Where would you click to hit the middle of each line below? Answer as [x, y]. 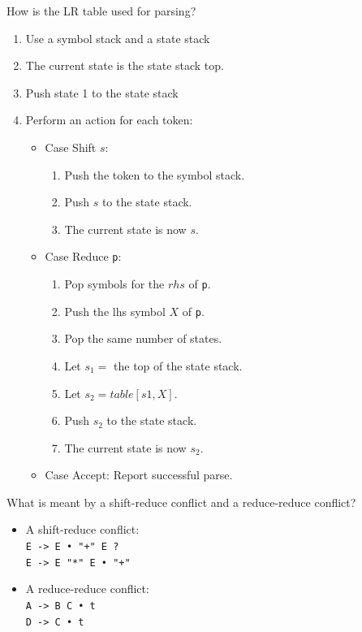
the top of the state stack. [178, 365]
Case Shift [71, 147]
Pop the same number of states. [143, 338]
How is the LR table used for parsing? [101, 11]
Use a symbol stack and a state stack [118, 38]
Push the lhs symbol [115, 311]
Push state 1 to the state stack [102, 92]
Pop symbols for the [114, 284]
